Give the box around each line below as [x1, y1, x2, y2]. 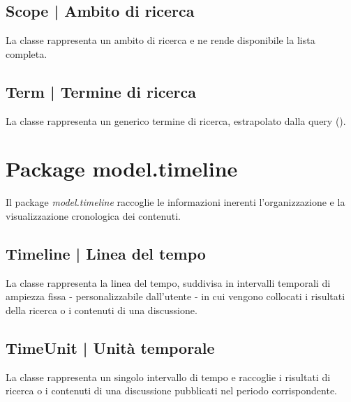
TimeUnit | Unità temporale [6, 336, 215, 358]
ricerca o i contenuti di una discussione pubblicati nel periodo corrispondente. [6, 383, 337, 398]
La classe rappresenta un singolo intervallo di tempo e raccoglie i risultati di [6, 369, 331, 384]
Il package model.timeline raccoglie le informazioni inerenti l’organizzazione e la [6, 195, 345, 209]
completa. [6, 46, 47, 61]
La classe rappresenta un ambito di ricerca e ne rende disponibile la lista [6, 33, 315, 47]
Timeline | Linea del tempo [6, 242, 206, 264]
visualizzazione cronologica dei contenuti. [6, 208, 181, 223]
